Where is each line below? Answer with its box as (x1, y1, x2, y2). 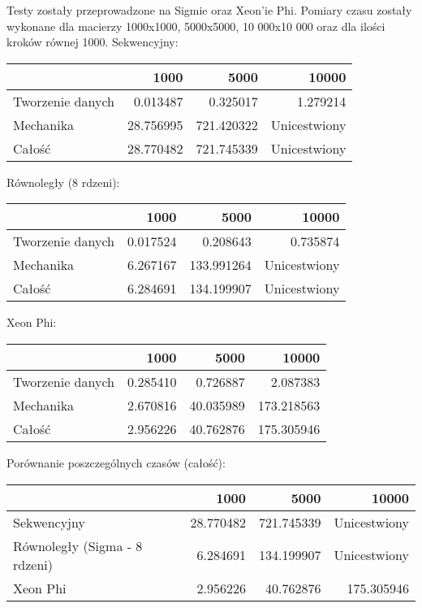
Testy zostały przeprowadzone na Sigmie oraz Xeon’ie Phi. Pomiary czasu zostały (6, 2, 412, 18)
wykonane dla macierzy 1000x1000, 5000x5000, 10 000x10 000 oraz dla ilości (6, 17, 385, 34)
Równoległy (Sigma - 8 (13, 536, 143, 555)
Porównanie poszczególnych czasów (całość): (6, 454, 226, 471)
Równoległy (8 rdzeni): (6, 173, 120, 190)
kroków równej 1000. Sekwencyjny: (6, 33, 179, 50)
